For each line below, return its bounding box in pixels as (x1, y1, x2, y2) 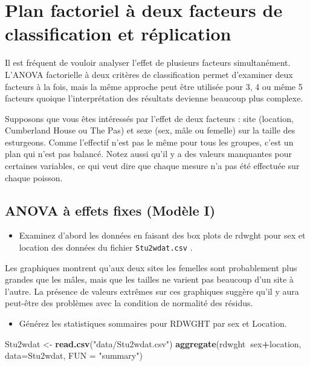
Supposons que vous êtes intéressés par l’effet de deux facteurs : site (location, (5, 112, 294, 124)
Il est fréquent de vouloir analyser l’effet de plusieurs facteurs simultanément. (5, 56, 291, 69)
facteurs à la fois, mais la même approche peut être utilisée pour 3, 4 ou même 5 (5, 80, 303, 92)
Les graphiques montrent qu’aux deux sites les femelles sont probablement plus (5, 261, 297, 274)
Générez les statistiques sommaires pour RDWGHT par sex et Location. (19, 317, 287, 330)
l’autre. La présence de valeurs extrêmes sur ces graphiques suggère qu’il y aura (5, 284, 299, 297)
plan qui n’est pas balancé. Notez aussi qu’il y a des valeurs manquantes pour (5, 147, 292, 160)
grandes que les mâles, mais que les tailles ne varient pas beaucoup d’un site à (5, 273, 294, 286)
